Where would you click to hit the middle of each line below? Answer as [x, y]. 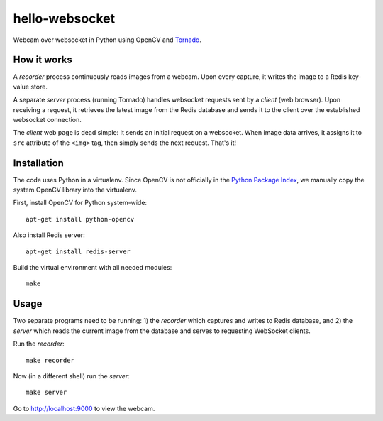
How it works [43, 60]
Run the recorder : [39, 344]
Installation [38, 163]
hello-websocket [64, 18]
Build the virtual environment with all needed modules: [93, 268]
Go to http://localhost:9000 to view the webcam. [84, 408]
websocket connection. [47, 120]
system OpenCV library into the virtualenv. [75, 190]
